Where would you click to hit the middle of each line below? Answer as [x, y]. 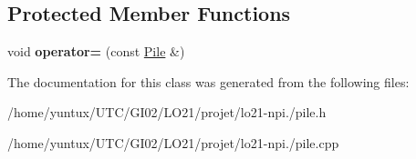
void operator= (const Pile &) [96, 51]
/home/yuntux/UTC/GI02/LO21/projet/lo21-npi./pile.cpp [173, 142]
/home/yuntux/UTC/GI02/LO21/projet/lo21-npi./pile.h [167, 112]
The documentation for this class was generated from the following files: [208, 81]
